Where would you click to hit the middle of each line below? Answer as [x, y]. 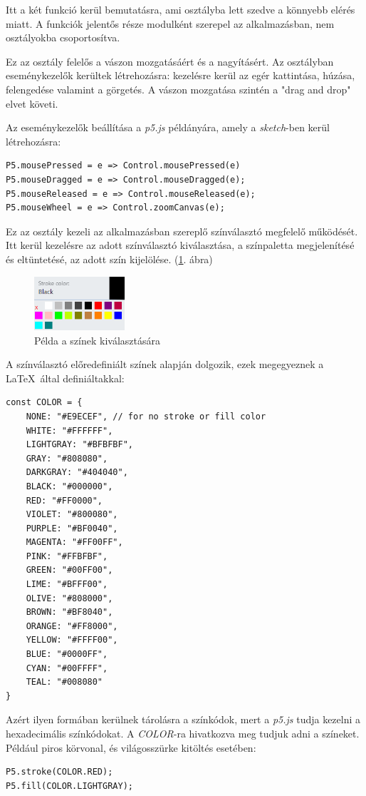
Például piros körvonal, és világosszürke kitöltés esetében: [131, 747]
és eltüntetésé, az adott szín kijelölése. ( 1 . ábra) [109, 259]
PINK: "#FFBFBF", [67, 556]
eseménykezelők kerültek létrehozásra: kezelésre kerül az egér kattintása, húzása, [181, 75]
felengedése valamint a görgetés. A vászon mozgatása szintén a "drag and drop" [178, 89]
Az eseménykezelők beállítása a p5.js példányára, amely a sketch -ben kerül [168, 127]
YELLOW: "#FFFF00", [72, 640]
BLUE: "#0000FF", [67, 654]
